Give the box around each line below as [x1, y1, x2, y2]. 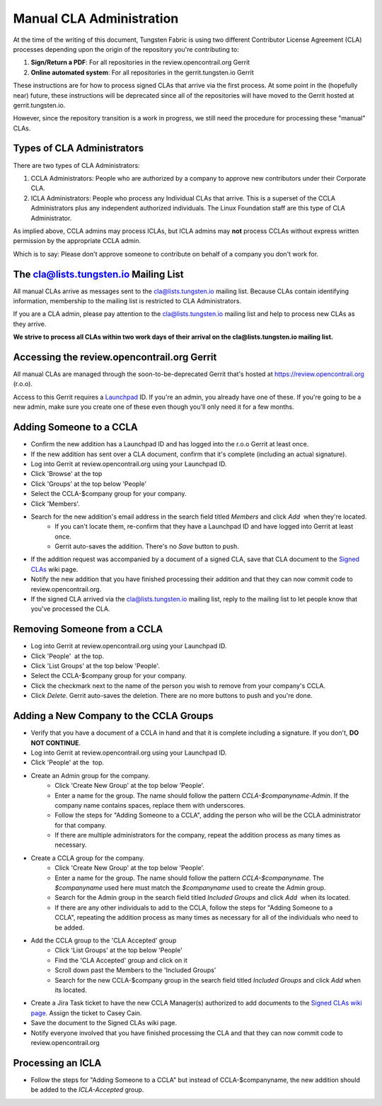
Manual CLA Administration [13, 11, 179, 26]
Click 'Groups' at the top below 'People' [30, 479, 147, 488]
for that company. [54, 820, 107, 829]
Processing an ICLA [13, 1056, 102, 1069]
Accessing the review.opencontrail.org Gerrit [13, 351, 217, 363]
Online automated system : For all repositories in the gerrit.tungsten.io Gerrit [30, 68, 254, 77]
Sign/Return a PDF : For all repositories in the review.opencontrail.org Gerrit [30, 58, 250, 67]
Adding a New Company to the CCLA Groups [13, 710, 214, 722]
